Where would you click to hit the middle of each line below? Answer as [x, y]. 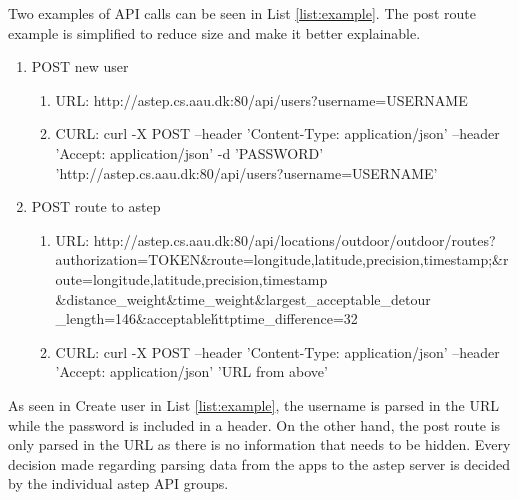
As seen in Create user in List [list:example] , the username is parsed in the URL [253, 404]
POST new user [80, 66]
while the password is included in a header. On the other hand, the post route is [254, 424]
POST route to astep [96, 206]
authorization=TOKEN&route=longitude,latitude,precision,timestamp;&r [282, 259]
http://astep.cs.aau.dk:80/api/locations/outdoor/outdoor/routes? [294, 239]
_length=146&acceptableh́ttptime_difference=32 [206, 318]
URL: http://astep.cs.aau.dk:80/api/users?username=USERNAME [261, 99]
